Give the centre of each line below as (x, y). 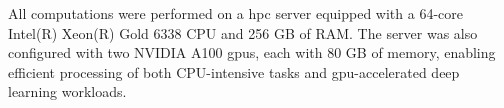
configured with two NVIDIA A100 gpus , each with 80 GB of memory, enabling (252, 52)
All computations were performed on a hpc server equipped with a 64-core (236, 13)
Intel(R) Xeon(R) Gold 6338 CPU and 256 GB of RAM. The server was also (243, 32)
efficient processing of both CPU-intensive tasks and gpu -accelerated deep (234, 71)
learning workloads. (67, 91)
